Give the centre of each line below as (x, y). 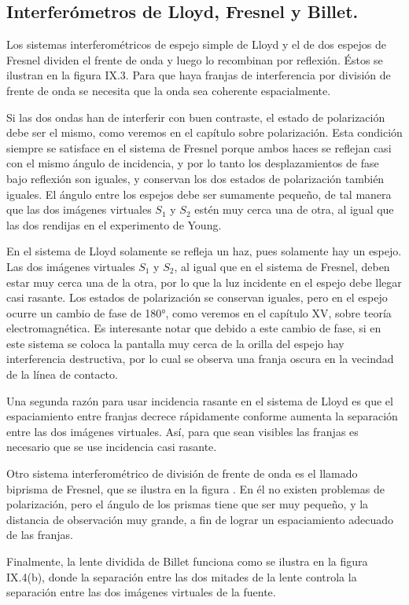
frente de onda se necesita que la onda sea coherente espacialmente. (169, 90)
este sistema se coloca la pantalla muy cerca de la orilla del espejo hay (175, 343)
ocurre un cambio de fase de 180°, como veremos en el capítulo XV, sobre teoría (199, 312)
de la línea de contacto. (62, 374)
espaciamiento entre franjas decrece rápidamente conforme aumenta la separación (202, 416)
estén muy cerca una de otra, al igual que (294, 209)
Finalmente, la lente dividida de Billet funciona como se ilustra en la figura (187, 561)
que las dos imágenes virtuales (79, 209)
